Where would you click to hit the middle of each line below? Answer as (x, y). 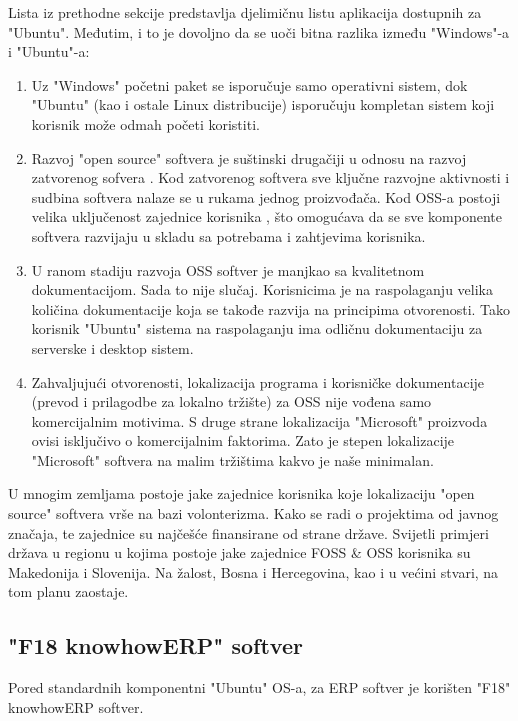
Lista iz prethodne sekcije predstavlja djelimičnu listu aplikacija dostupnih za (245, 12)
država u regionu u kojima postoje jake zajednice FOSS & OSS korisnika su (239, 552)
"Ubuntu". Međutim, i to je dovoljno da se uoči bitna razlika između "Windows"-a (259, 31)
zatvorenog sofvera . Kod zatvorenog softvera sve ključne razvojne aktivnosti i (270, 177)
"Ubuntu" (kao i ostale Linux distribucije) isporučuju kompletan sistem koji (263, 104)
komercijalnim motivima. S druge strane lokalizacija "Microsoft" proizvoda (259, 420)
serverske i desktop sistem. (112, 347)
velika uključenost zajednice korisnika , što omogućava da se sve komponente (266, 216)
